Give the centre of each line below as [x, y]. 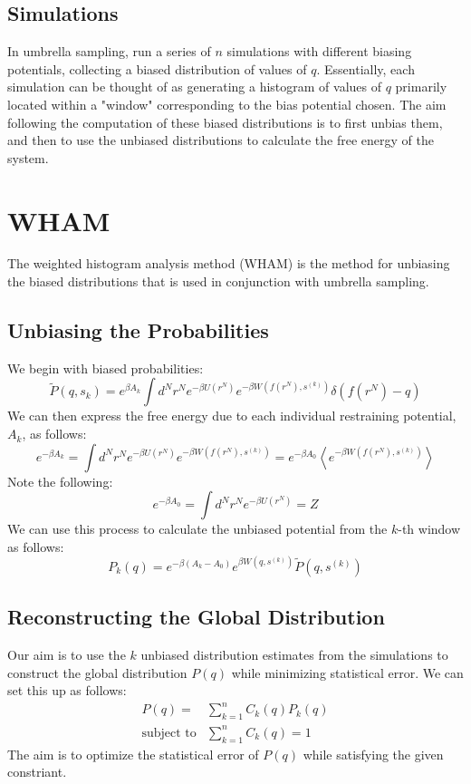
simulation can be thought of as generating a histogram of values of [194, 87]
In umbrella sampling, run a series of [109, 51]
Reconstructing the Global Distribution [196, 617]
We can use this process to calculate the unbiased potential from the [197, 529]
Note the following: [60, 481]
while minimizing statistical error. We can [347, 672]
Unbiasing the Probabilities [138, 330]
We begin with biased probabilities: [106, 368]
